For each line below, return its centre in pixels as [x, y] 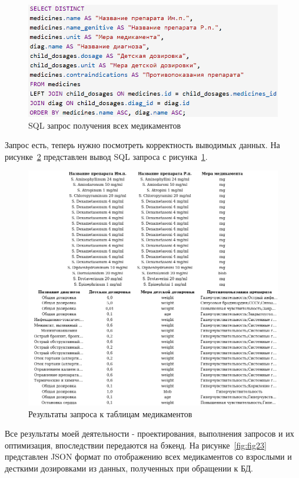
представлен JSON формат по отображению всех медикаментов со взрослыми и [148, 456]
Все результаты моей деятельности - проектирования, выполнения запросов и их [149, 433]
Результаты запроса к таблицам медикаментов [110, 413]
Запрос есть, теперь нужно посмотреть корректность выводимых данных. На [142, 145]
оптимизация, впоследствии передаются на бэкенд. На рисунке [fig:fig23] [136, 445]
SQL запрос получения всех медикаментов [105, 125]
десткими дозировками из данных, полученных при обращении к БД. [129, 468]
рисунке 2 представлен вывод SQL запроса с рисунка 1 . [106, 156]
